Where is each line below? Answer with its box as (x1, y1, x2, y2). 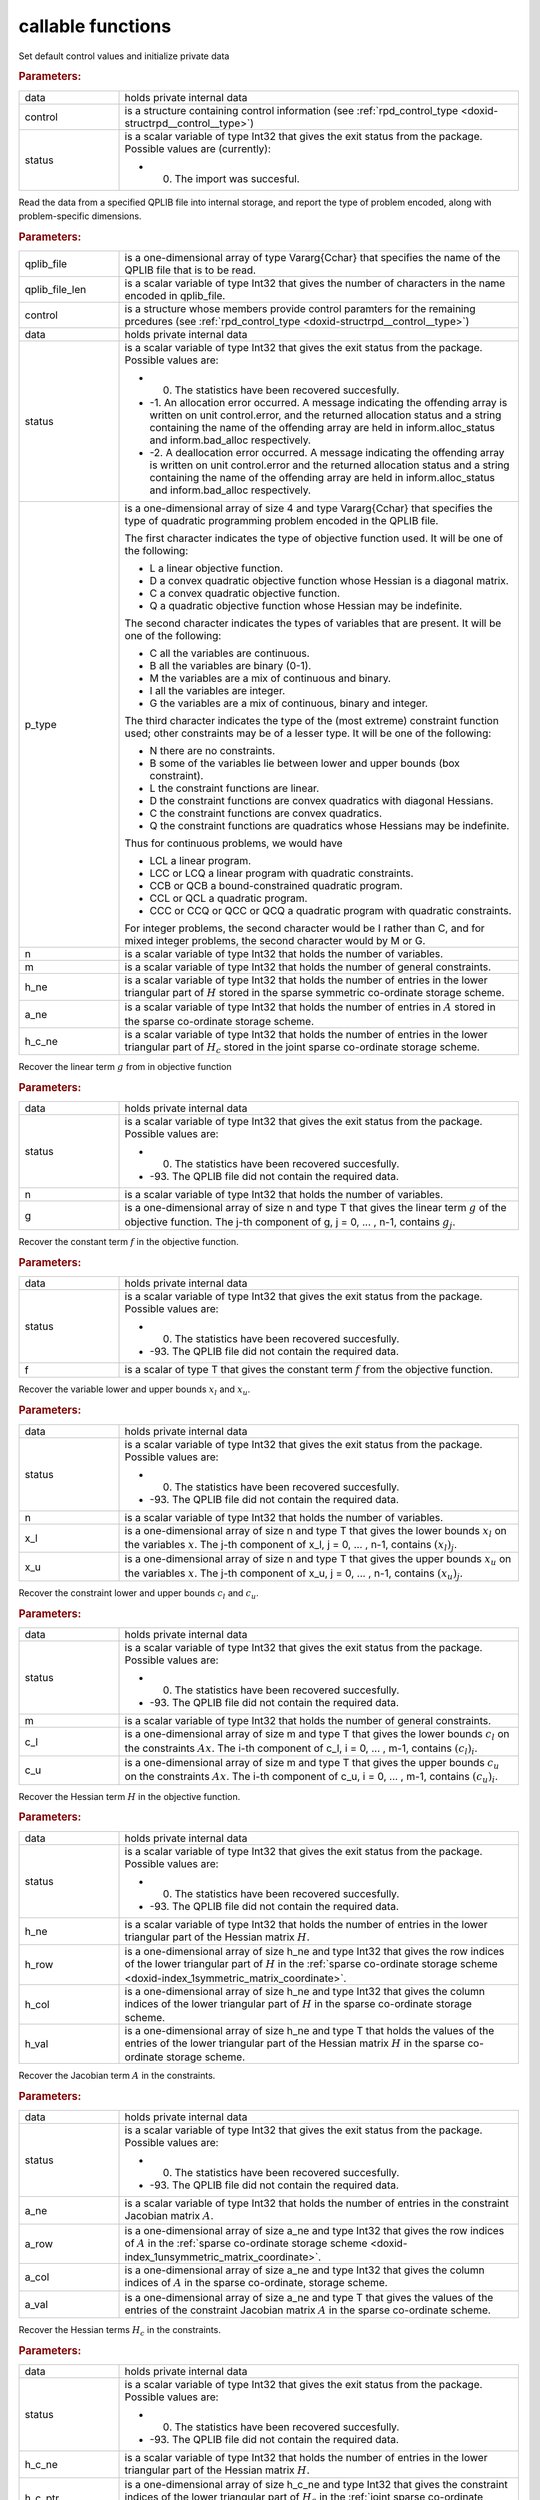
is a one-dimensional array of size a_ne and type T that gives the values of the (124, 2290, 494, 2304)
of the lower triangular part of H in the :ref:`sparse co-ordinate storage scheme (124, 1957, 498, 1971)
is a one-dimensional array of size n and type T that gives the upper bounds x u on (124, 1552, 512, 1568)
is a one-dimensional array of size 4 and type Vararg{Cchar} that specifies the (124, 501, 494, 515)
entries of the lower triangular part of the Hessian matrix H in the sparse (124, 2036, 465, 2050)
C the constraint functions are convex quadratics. (149, 806, 383, 820)
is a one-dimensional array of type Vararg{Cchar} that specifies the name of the (124, 251, 501, 265)
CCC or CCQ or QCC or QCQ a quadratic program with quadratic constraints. (149, 904, 512, 918)
